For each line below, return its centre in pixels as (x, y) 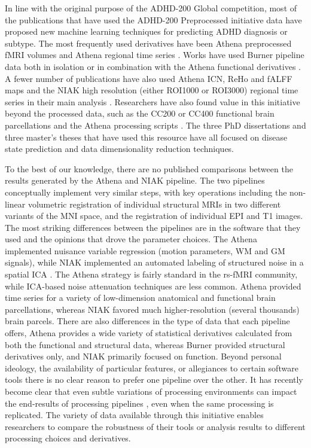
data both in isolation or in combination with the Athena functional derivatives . (153, 66)
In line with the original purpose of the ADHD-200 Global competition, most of (151, 8)
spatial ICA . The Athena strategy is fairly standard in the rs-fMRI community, (151, 274)
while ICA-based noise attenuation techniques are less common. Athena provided (153, 286)
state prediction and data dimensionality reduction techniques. (120, 149)
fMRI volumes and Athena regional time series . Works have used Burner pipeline (155, 55)
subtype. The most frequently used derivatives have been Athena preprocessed (148, 43)
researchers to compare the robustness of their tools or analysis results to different (155, 426)
